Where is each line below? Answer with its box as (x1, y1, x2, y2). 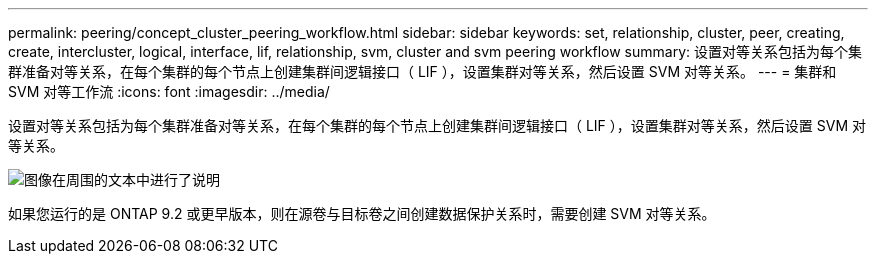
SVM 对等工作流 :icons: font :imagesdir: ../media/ (8, 83, 330, 100)
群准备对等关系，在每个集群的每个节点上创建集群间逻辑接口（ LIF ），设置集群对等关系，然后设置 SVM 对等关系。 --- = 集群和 (8, 63, 837, 80)
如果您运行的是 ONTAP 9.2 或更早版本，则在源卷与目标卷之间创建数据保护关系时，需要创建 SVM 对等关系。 (8, 205, 716, 222)
